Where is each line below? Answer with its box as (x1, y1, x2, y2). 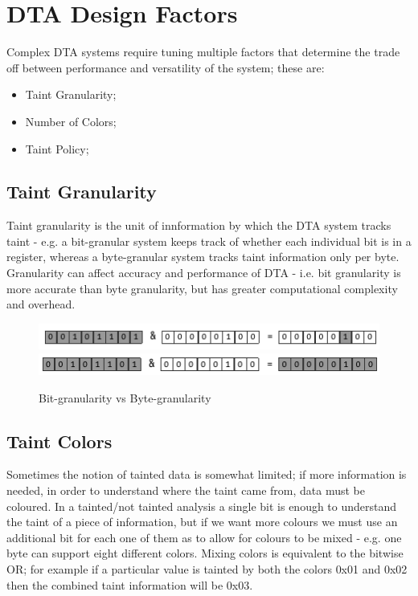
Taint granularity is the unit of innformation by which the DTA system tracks (6, 217, 391, 234)
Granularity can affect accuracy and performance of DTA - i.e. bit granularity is (6, 264, 401, 281)
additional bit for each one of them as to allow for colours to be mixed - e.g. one (6, 529, 402, 545)
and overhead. (6, 296, 76, 312)
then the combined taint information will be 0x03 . (6, 576, 253, 593)
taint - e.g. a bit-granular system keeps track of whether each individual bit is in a (6, 232, 412, 249)
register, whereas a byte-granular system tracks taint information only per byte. (6, 248, 400, 265)
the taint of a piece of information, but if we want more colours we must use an (6, 513, 398, 530)
